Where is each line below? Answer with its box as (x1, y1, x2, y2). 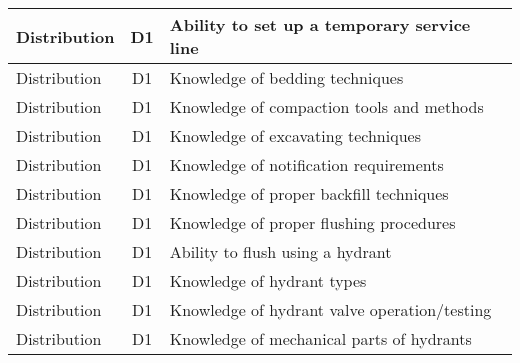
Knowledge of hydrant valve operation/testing (169, 298, 492, 321)
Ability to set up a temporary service (169, 13, 471, 36)
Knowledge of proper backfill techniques (169, 182, 449, 205)
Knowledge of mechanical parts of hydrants (169, 327, 472, 350)
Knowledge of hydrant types (169, 269, 367, 292)
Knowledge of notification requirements (169, 153, 444, 176)
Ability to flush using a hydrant (169, 240, 392, 263)
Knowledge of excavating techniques (169, 124, 421, 147)
